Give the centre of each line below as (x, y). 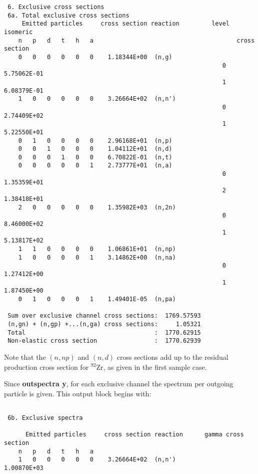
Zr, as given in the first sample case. (151, 367)
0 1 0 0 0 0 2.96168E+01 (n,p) (95, 141)
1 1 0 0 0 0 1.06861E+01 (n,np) (97, 249)
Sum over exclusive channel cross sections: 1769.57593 (104, 316)
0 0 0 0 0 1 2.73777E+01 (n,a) (95, 166)
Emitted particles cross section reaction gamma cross (134, 435)
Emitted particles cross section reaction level (126, 24)
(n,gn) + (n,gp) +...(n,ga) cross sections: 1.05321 (104, 324)
